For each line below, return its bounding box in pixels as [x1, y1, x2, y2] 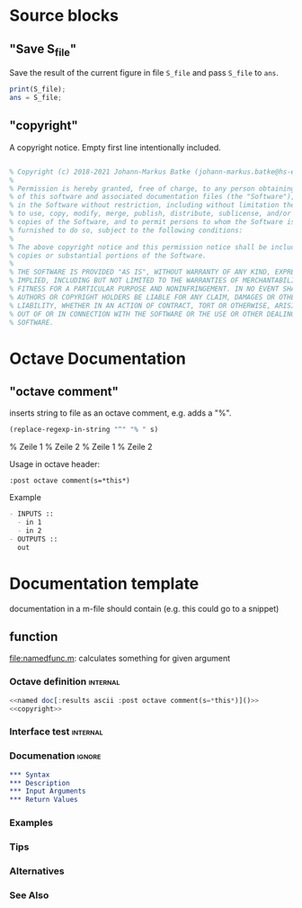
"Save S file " [9, 41, 77, 58]
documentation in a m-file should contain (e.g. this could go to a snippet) [9, 603, 280, 614]
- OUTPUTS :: [9, 535, 58, 544]
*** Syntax [9, 770, 50, 779]
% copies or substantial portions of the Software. [9, 251, 207, 260]
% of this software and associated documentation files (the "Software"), [9, 193, 296, 202]
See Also [9, 888, 49, 901]
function [9, 629, 58, 644]
